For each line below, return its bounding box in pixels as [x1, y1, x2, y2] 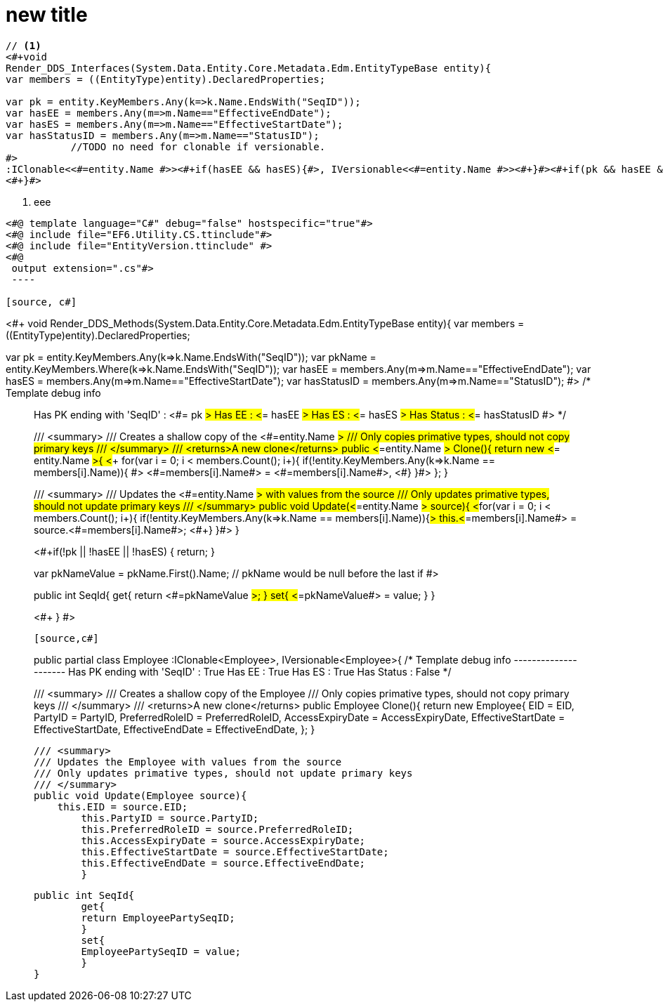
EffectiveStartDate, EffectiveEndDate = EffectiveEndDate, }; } [34, 723, 315, 735]
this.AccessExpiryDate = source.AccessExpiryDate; [81, 834, 366, 846]
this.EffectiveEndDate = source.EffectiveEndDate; [81, 857, 366, 869]
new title [6, 3, 88, 27]
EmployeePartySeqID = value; [81, 945, 242, 957]
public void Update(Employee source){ [34, 789, 247, 801]
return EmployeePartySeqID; [81, 911, 235, 923]
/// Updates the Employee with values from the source [34, 756, 342, 768]
